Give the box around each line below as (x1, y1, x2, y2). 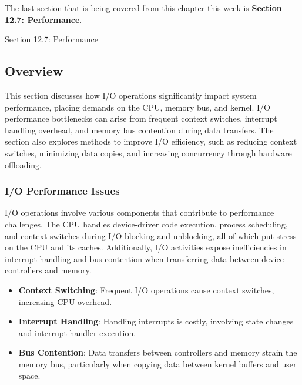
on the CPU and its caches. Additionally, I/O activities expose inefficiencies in (5, 241, 287, 253)
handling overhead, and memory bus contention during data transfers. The (5, 123, 274, 136)
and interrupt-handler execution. (18, 326, 136, 339)
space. (18, 369, 41, 381)
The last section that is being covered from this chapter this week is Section (5, 2, 282, 14)
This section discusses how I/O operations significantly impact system (5, 89, 257, 101)
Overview (5, 62, 63, 80)
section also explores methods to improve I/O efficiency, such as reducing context (5, 135, 297, 148)
